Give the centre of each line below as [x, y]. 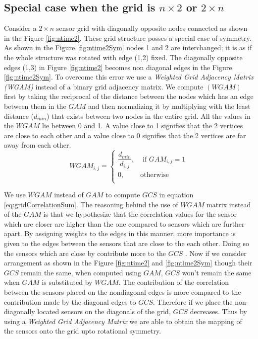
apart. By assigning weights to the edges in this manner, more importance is [120, 233]
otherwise [155, 175]
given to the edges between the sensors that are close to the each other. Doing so [127, 243]
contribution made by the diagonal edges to [70, 301]
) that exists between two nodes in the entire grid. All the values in [148, 116]
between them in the [35, 106]
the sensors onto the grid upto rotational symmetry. [83, 331]
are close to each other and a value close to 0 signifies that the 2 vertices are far [125, 135]
